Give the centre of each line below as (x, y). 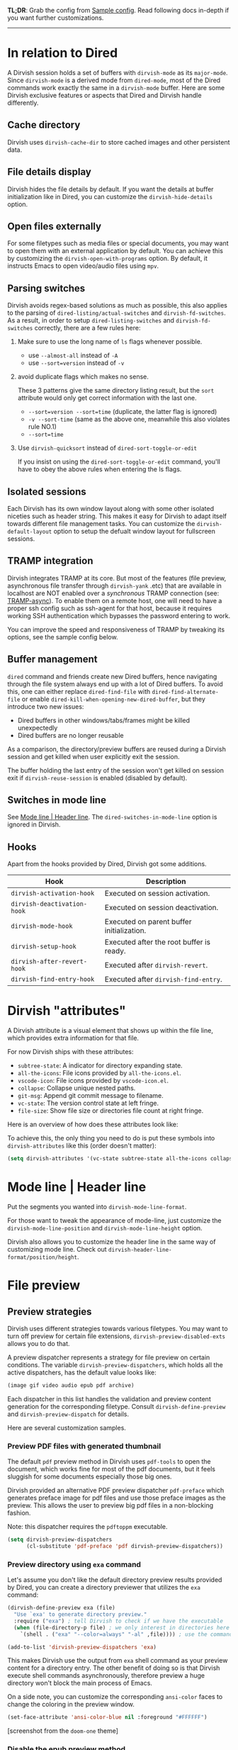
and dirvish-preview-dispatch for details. (68, 1414)
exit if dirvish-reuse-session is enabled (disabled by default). (97, 778)
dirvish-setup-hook (44, 947)
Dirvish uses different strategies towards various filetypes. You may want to (118, 1329)
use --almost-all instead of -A (73, 355)
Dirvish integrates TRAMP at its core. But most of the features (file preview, (117, 578)
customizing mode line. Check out (57, 1249)
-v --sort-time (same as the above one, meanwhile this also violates (129, 419)
